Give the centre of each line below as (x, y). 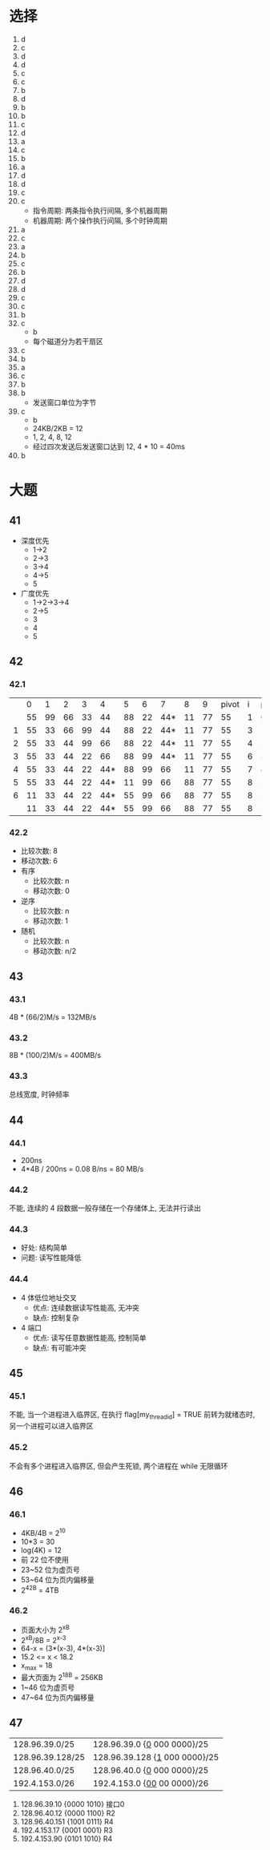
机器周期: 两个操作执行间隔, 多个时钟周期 (100, 220)
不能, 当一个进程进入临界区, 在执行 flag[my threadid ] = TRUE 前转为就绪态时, (132, 1416)
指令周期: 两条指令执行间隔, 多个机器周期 (100, 210)
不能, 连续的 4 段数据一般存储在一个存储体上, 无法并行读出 (105, 1208)
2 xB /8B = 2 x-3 (43, 1639)
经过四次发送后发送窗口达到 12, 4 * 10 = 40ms (109, 446)
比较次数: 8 (39, 850)
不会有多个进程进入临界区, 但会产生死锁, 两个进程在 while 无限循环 (119, 1466)
